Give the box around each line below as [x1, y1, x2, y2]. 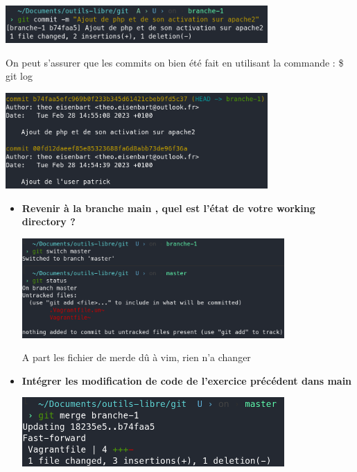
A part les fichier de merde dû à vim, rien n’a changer [21, 350, 251, 365]
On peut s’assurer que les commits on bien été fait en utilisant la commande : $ [6, 55, 344, 69]
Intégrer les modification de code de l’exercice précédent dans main [21, 373, 352, 387]
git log [6, 69, 33, 83]
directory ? [21, 214, 76, 229]
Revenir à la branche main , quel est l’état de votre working [21, 200, 315, 215]
